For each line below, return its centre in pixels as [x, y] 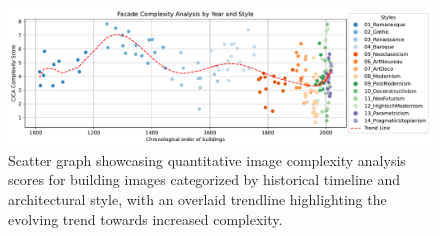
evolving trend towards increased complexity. [145, 218]
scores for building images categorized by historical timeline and [204, 179]
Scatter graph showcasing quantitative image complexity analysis [207, 159]
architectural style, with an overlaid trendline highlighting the [197, 199]
